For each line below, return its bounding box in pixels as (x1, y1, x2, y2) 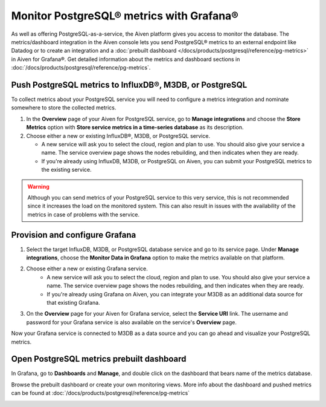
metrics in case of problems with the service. (27, 210, 140, 218)
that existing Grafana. (46, 299, 100, 306)
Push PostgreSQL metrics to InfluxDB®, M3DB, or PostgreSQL (11, 79, 248, 90)
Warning (27, 183, 50, 190)
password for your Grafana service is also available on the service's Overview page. (26, 318, 237, 326)
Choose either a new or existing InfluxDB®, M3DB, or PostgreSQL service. (26, 132, 211, 139)
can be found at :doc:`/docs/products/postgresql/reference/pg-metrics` (11, 389, 190, 397)
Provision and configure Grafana (11, 230, 136, 240)
